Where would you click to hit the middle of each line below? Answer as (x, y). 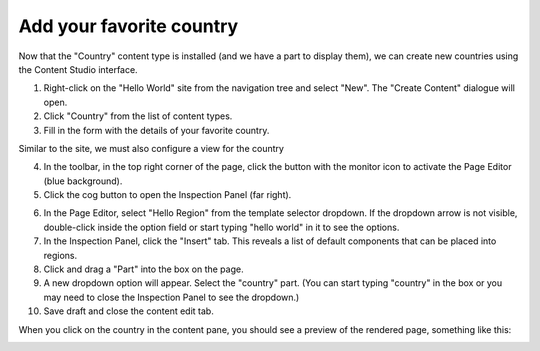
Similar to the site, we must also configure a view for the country (151, 148)
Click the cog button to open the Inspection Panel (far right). (167, 195)
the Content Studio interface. (78, 69)
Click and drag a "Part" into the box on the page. (143, 269)
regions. (60, 255)
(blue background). (83, 181)
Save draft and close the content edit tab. (128, 311)
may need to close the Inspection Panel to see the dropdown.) (171, 297)
